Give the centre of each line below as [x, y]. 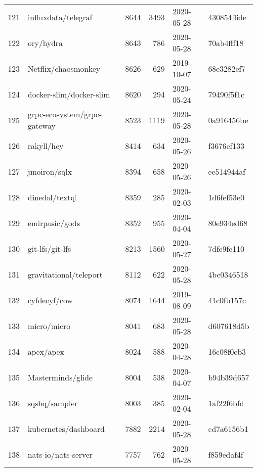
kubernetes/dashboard [66, 428]
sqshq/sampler [53, 403]
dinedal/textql [52, 197]
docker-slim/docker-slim [69, 94]
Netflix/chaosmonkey [64, 68]
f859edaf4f [226, 454]
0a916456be [228, 120]
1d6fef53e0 [226, 197]
